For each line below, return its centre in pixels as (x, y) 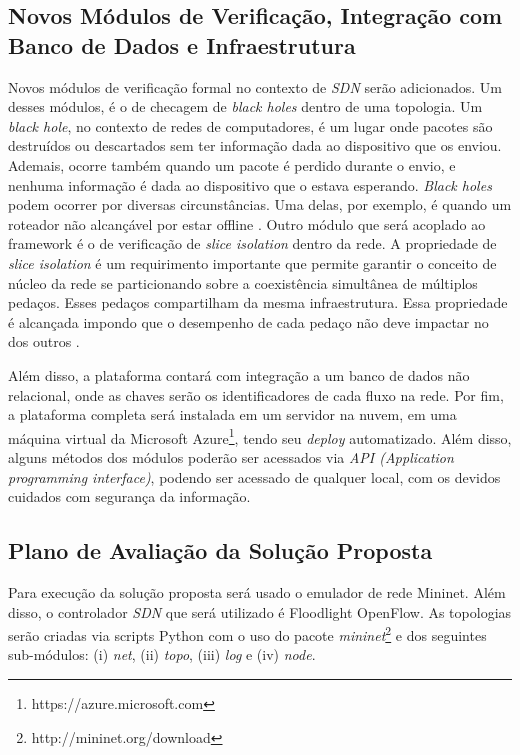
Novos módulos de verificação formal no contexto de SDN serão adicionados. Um (255, 86)
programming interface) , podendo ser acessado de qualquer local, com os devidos (254, 476)
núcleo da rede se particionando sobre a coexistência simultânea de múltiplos (243, 282)
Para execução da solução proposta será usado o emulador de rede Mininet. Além (257, 591)
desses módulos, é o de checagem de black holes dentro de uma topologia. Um (245, 106)
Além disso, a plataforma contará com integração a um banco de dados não (239, 374)
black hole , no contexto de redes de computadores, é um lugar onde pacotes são (250, 125)
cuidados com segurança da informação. (129, 496)
